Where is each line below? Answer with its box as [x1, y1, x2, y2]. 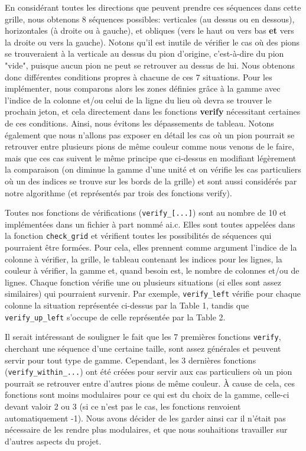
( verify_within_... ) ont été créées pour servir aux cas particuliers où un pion [5, 365, 292, 378]
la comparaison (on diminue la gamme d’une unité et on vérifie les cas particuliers [5, 163, 301, 176]
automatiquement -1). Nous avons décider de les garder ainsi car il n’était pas [5, 411, 286, 424]
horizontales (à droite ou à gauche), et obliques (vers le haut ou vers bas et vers [5, 24, 294, 37]
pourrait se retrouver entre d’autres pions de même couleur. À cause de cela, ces [5, 377, 295, 389]
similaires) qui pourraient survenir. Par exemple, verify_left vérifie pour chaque [5, 287, 301, 300]
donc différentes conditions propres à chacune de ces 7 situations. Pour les [5, 70, 272, 83]
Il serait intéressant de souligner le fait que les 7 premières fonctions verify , [5, 330, 281, 343]
